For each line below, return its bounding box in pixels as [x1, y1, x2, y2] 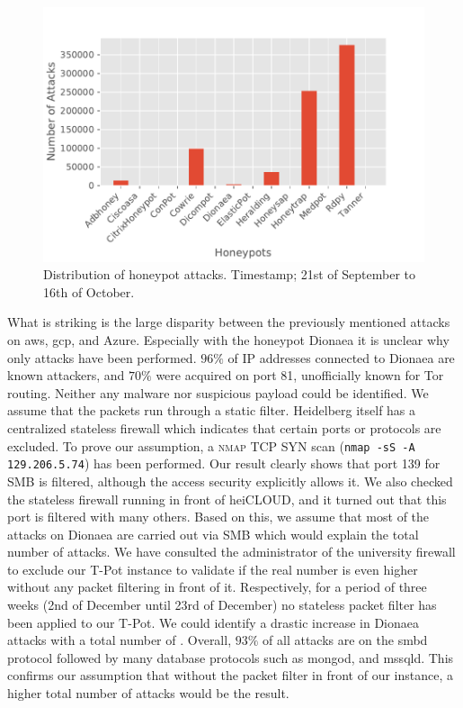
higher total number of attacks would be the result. [7, 684, 289, 703]
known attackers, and [7, 366, 125, 385]
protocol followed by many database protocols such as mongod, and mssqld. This [7, 648, 454, 667]
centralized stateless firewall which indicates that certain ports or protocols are [7, 419, 441, 437]
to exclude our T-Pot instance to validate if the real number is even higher [7, 559, 418, 578]
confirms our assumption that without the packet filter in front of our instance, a [7, 666, 453, 685]
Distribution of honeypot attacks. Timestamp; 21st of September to [43, 265, 415, 284]
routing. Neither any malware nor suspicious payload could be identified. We [7, 383, 429, 402]
